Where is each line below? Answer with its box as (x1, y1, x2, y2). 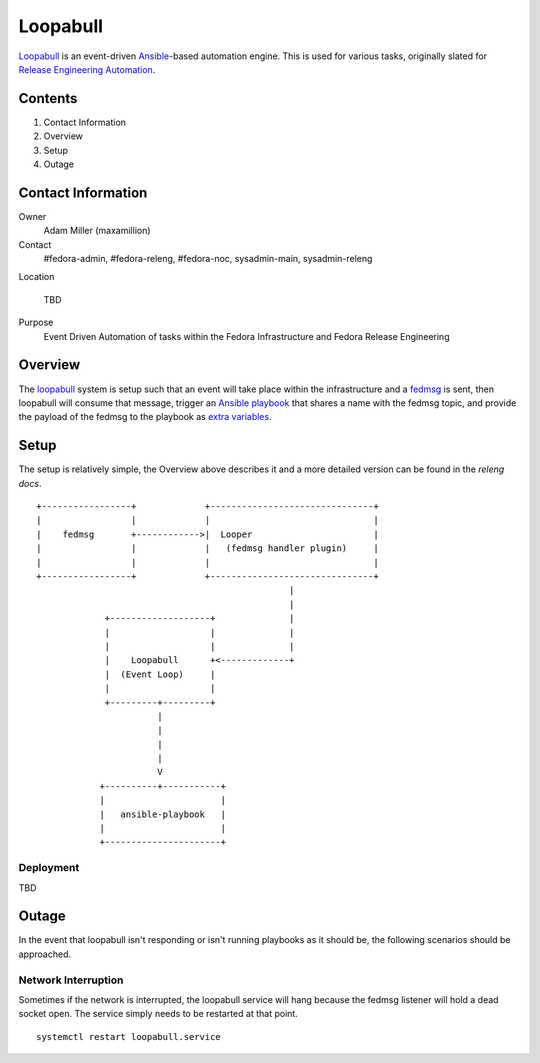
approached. (18, 948, 72, 960)
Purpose (18, 316, 54, 329)
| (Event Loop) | (104, 668, 216, 680)
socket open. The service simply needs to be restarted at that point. (18, 1008, 299, 1020)
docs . (18, 477, 42, 489)
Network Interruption (18, 973, 124, 987)
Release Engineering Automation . (18, 63, 156, 75)
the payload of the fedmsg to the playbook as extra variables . (18, 411, 272, 423)
